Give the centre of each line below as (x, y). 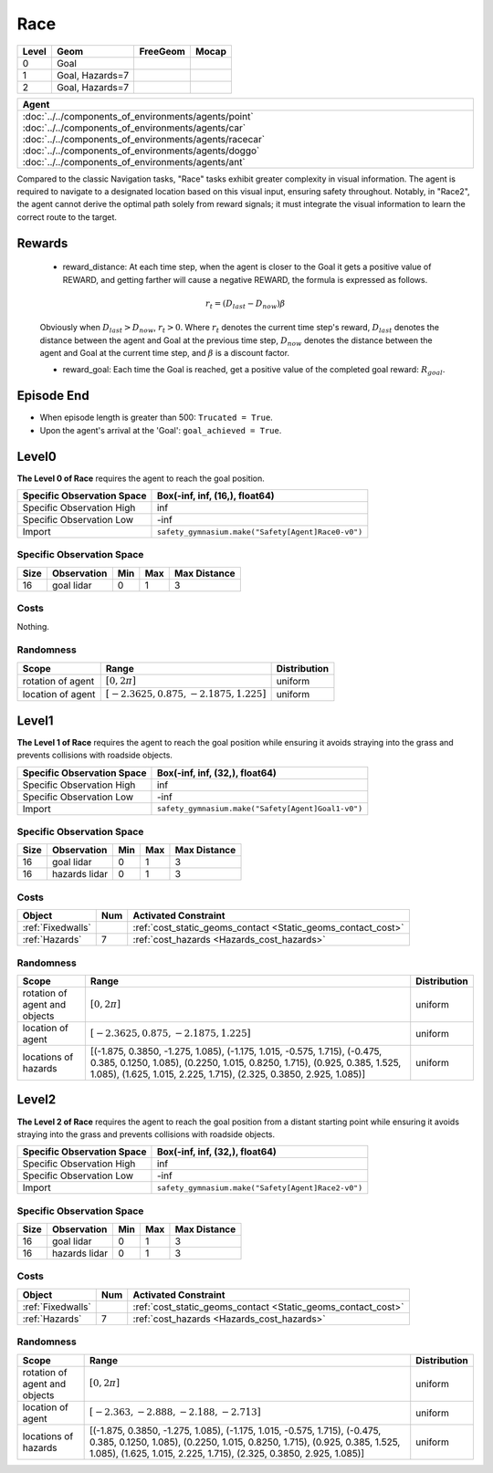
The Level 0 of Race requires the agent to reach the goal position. (141, 478)
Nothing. (33, 626)
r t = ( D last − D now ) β (246, 304)
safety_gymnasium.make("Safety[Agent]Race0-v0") (260, 532)
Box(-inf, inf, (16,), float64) (215, 496)
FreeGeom (163, 51)
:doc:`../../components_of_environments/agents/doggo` (141, 151)
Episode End (53, 396)
